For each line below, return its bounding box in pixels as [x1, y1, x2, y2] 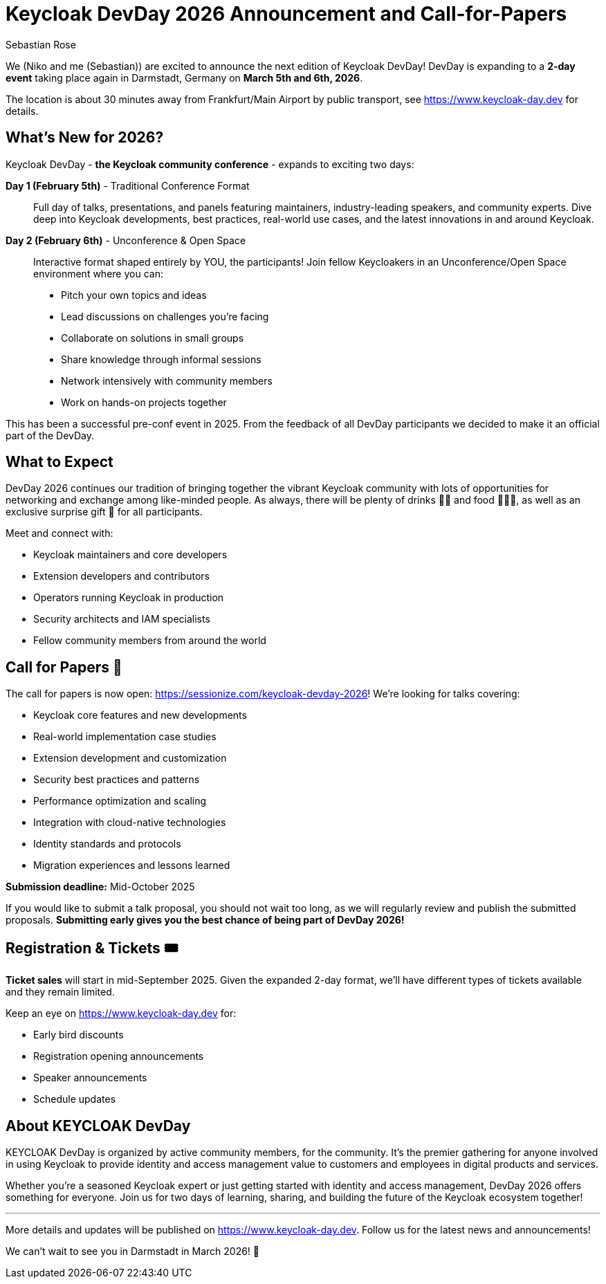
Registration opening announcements [33, 1050, 204, 1063]
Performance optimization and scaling [33, 795, 207, 807]
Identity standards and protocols [33, 838, 181, 850]
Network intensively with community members [61, 374, 273, 387]
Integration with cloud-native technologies [33, 816, 226, 829]
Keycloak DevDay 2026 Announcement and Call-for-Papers [6, 2, 567, 26]
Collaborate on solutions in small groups [61, 331, 244, 344]
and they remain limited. [6, 986, 115, 998]
